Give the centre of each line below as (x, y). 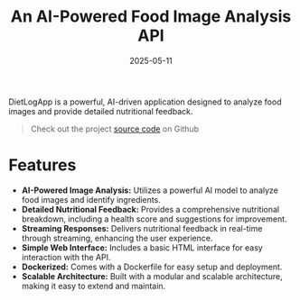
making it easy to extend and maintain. (94, 286)
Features (42, 165)
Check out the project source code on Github (115, 129)
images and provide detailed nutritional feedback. (101, 111)
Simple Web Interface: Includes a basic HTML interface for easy (142, 247)
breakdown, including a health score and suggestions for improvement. (154, 219)
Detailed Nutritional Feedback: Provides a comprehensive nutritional (150, 209)
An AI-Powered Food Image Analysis (151, 17)
